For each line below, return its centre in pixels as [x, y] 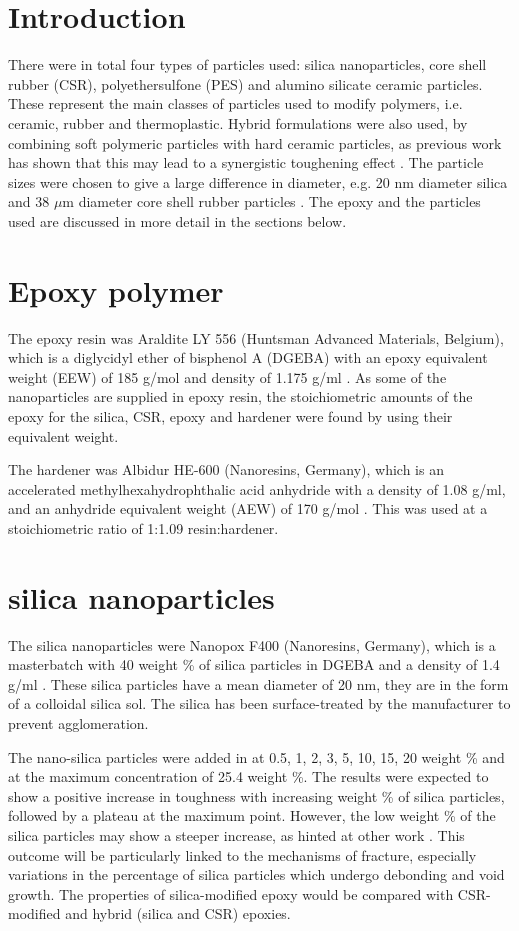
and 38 [29, 201]
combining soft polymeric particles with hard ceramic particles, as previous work [255, 142]
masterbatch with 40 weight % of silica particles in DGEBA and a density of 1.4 [254, 664]
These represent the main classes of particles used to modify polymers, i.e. [235, 103]
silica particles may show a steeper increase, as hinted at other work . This [236, 835]
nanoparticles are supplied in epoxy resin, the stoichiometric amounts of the [240, 396]
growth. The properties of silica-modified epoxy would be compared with [231, 893]
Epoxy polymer [116, 289]
